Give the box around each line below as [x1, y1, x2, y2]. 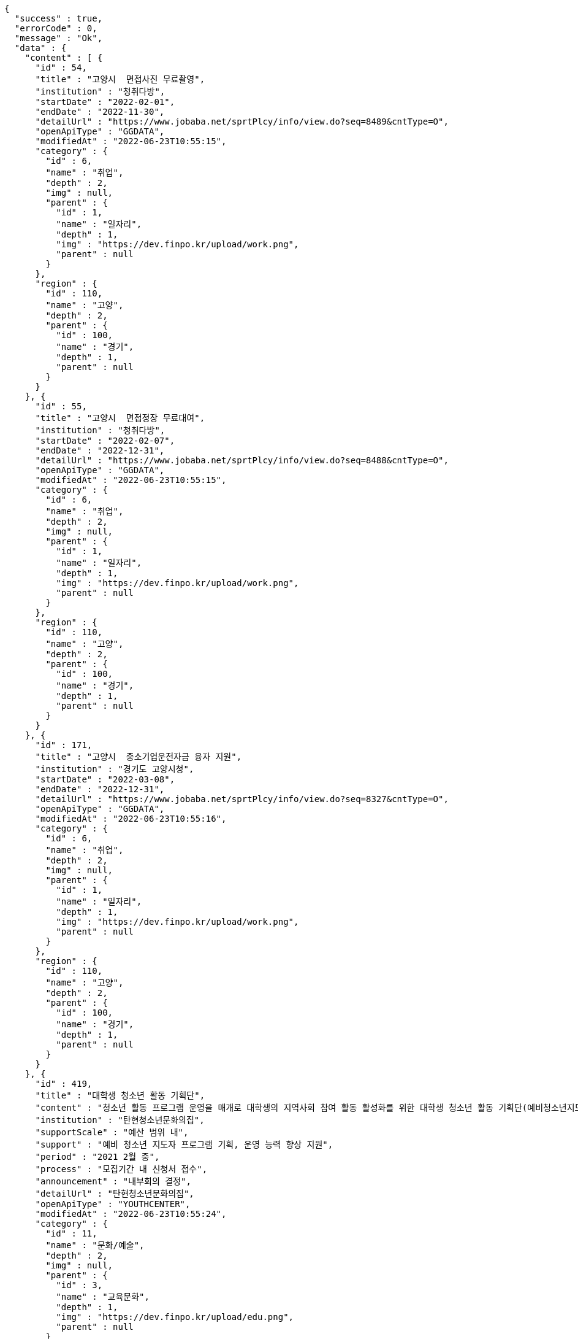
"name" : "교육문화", [56, 1292, 150, 1302]
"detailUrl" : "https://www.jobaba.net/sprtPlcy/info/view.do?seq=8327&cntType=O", [35, 794, 449, 804]
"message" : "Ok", [14, 33, 103, 43]
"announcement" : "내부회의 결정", [35, 1176, 191, 1186]
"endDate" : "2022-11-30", [35, 107, 165, 117]
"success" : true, [14, 14, 103, 23]
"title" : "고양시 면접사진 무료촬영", [35, 74, 205, 84]
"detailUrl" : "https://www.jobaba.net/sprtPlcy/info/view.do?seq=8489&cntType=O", [35, 117, 449, 126]
